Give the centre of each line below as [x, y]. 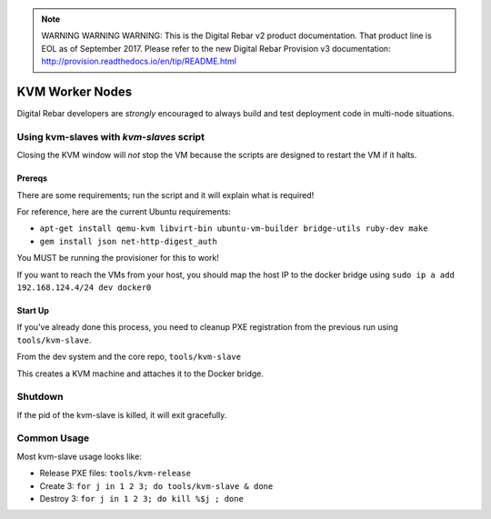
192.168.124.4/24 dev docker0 [84, 287]
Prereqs [32, 178]
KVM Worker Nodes [74, 91]
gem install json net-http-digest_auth [128, 241]
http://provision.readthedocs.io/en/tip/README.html [139, 61]
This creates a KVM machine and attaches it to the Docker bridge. [140, 374]
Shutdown [40, 397]
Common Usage [53, 438]
